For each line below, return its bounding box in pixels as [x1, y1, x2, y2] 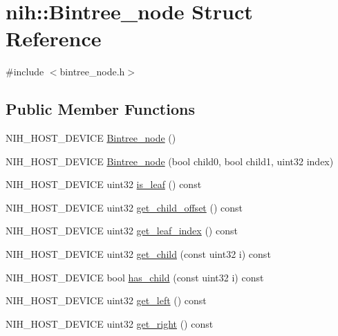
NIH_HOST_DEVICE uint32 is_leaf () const [6, 177, 202, 192]
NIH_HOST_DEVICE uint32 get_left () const [6, 293, 207, 308]
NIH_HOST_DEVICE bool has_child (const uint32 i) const [6, 270, 264, 284]
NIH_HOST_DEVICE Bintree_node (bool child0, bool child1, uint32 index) [6, 153, 334, 168]
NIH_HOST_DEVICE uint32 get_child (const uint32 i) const [6, 247, 271, 261]
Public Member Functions [6, 98, 195, 120]
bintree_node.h [59, 64, 125, 79]
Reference [6, 24, 102, 53]
